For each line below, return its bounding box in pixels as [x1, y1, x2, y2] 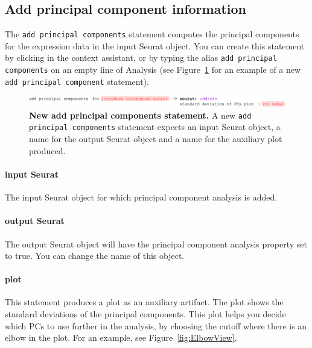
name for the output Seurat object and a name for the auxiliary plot [29, 132, 282, 145]
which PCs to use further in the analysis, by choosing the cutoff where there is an [5, 319, 307, 332]
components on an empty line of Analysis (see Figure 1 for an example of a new [5, 63, 301, 76]
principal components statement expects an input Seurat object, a [29, 120, 281, 133]
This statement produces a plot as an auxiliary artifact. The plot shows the [5, 296, 284, 308]
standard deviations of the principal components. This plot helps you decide [5, 308, 286, 320]
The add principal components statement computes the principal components [5, 28, 299, 40]
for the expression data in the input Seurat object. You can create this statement [5, 39, 305, 52]
